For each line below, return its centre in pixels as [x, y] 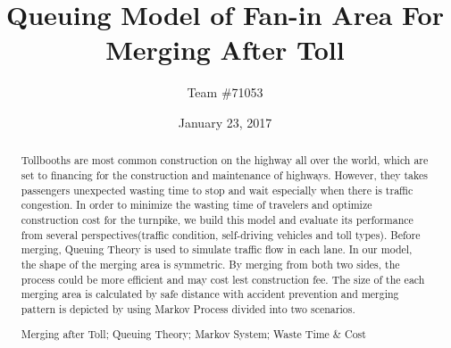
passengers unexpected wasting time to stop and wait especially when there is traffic [217, 190]
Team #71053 [225, 92]
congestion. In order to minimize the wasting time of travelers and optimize [196, 205]
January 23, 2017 [225, 122]
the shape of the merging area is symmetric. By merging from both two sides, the [210, 264]
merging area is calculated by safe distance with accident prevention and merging [210, 294]
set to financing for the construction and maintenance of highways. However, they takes [224, 174]
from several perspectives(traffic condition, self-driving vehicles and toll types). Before [221, 234]
